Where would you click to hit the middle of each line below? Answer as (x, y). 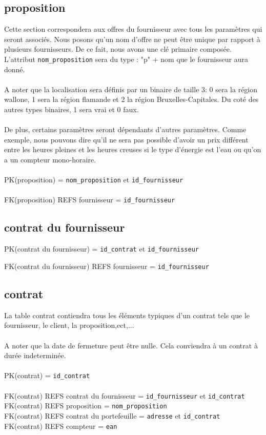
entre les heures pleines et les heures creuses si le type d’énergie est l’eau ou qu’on (133, 149)
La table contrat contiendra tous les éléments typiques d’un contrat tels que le (127, 315)
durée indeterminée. (35, 355)
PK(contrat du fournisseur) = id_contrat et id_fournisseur (101, 249)
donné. (15, 69)
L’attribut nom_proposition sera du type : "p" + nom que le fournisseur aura (126, 59)
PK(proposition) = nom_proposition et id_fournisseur (94, 180)
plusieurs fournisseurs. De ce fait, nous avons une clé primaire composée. (118, 49)
